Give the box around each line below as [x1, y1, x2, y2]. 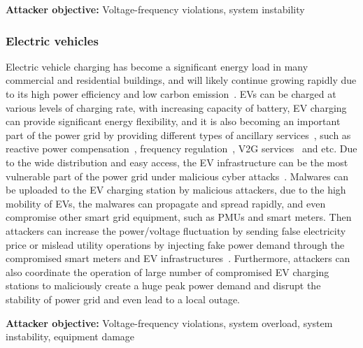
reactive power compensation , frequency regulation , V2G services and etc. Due [6, 141, 357, 156]
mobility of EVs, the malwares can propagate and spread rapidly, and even [6, 196, 326, 210]
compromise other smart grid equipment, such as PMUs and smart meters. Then [6, 210, 352, 224]
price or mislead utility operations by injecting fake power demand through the [6, 237, 345, 252]
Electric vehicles [6, 31, 99, 49]
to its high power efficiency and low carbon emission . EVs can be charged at [6, 87, 336, 101]
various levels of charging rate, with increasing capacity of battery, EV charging [6, 100, 347, 115]
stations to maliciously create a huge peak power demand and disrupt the [6, 278, 321, 293]
